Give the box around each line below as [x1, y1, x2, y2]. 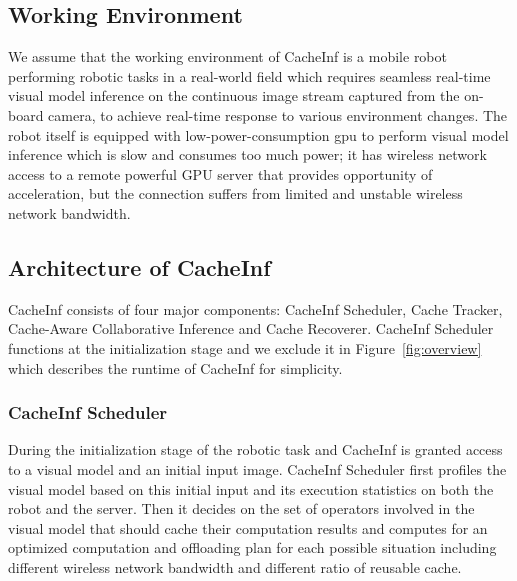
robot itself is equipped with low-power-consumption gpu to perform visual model [8, 124, 509, 145]
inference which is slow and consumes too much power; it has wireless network [8, 144, 487, 165]
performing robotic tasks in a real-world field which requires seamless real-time [8, 65, 491, 86]
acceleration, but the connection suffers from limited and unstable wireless [8, 183, 463, 204]
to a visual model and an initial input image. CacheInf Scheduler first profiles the [8, 458, 507, 479]
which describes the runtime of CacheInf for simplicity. [8, 357, 343, 378]
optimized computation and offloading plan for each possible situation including [8, 537, 497, 558]
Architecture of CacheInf [8, 251, 271, 282]
